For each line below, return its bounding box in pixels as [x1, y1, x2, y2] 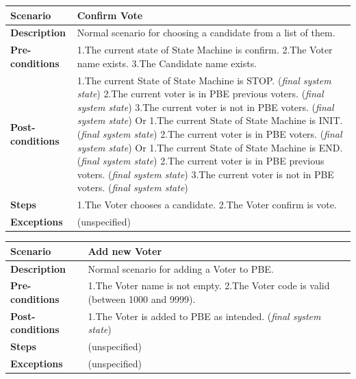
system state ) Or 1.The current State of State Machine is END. [77, 140, 343, 154]
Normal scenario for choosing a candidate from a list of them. [77, 25, 335, 40]
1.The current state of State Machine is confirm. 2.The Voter [77, 42, 333, 57]
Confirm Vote [77, 8, 143, 22]
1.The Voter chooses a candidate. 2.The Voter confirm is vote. [77, 197, 337, 212]
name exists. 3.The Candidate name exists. [77, 56, 257, 70]
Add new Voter [88, 243, 162, 258]
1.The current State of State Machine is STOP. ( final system [77, 73, 331, 87]
